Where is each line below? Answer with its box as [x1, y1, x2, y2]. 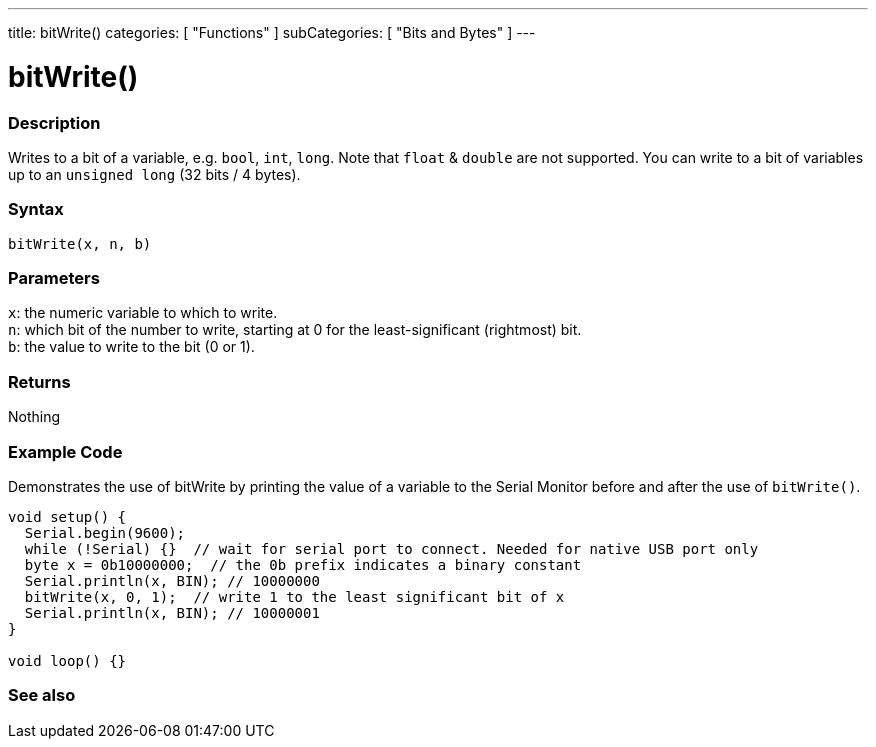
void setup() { [8, 508, 127, 525]
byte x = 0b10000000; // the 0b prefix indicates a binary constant [24, 556, 582, 573]
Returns [8, 371, 71, 392]
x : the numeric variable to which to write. [8, 304, 278, 322]
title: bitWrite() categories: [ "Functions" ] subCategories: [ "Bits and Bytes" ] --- [8, 24, 536, 41]
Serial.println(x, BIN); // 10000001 [24, 604, 320, 621]
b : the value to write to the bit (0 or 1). [8, 338, 255, 356]
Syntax [8, 199, 64, 220]
